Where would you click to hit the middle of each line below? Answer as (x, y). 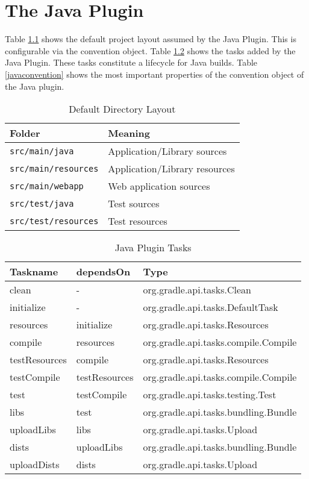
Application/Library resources (171, 169)
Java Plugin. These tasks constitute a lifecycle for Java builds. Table (131, 62)
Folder (25, 133)
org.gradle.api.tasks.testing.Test (210, 395)
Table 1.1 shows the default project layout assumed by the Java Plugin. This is (151, 39)
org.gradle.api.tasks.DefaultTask (211, 307)
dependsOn (103, 272)
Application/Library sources (167, 151)
